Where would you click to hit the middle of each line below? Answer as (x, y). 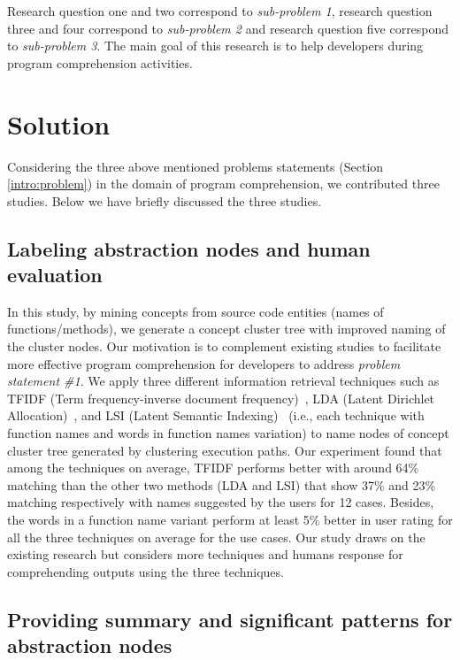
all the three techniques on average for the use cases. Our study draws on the (216, 537)
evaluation (55, 275)
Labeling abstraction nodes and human (189, 248)
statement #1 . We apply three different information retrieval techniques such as (223, 381)
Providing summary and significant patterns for (230, 619)
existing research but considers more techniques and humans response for (205, 554)
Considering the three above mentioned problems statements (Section (195, 166)
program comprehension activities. (100, 62)
